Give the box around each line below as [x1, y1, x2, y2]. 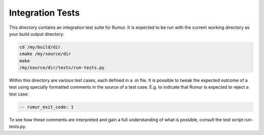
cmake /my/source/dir [19, 51, 71, 57]
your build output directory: [9, 31, 65, 37]
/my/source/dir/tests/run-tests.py [19, 65, 105, 70]
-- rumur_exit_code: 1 [19, 104, 74, 110]
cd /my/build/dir [19, 44, 61, 50]
